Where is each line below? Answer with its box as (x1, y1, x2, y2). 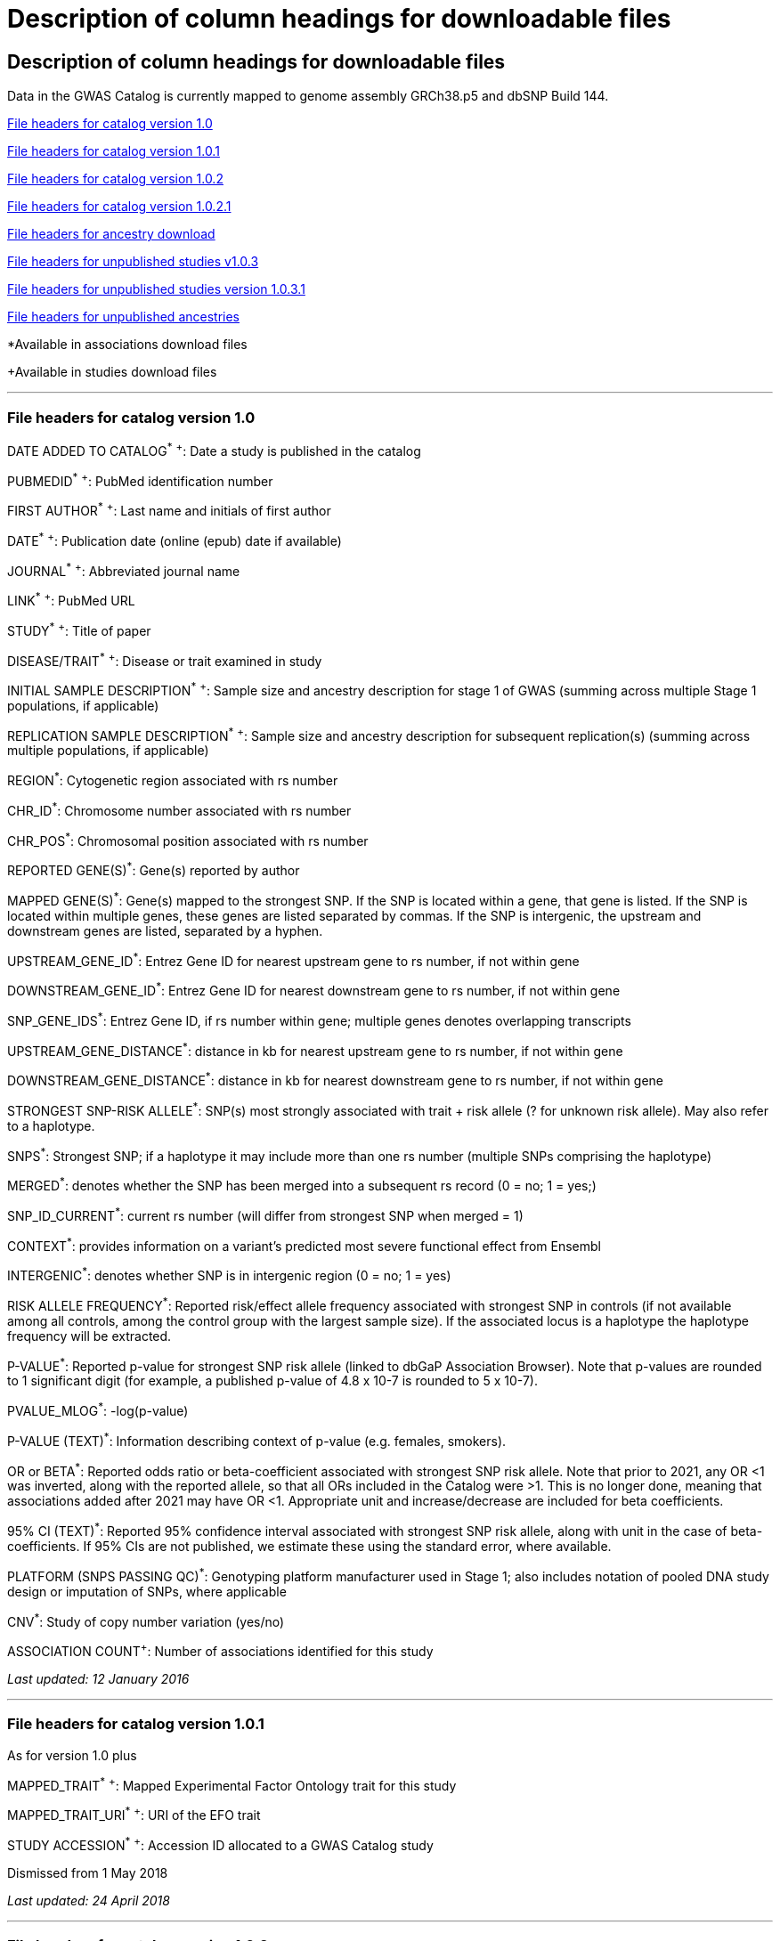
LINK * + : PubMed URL (7, 590, 135, 608)
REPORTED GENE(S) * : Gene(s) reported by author (7, 860, 300, 879)
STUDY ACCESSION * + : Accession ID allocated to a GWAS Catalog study (7, 1834, 434, 1853)
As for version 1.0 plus (7, 1747, 137, 1763)
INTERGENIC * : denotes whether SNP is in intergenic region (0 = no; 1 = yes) (7, 1265, 451, 1283)
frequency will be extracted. (7, 1328, 172, 1344)
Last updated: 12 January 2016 (7, 1670, 190, 1686)
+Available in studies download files (7, 364, 217, 380)
